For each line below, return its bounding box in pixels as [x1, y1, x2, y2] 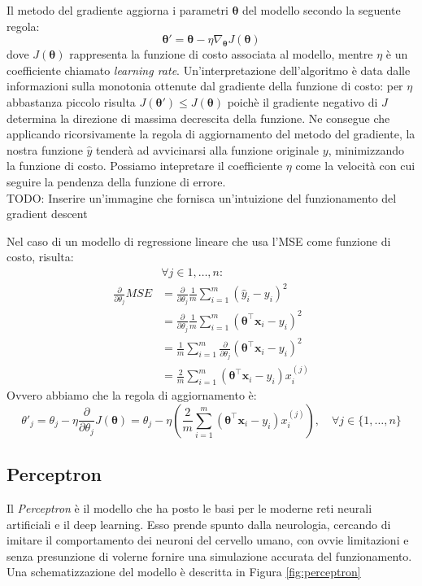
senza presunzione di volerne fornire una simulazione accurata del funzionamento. [7, 547, 412, 564]
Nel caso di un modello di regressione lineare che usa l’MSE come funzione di [7, 232, 391, 249]
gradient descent [7, 205, 88, 222]
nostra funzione [7, 141, 83, 158]
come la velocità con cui [295, 157, 415, 174]
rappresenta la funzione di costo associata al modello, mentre [69, 46, 373, 63]
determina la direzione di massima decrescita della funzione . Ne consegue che [7, 109, 390, 126]
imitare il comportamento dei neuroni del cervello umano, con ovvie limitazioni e [7, 531, 409, 549]
